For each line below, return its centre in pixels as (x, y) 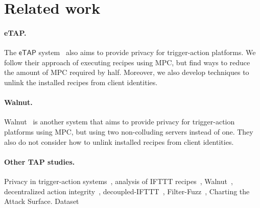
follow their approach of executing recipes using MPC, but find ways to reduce (127, 62)
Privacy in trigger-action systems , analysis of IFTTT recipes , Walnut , (119, 181)
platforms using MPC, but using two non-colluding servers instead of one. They (129, 131)
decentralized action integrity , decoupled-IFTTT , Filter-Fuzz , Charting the (127, 191)
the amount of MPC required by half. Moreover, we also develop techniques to (127, 72)
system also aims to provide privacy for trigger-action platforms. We (147, 52)
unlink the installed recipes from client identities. (81, 82)
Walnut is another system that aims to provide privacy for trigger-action (120, 122)
